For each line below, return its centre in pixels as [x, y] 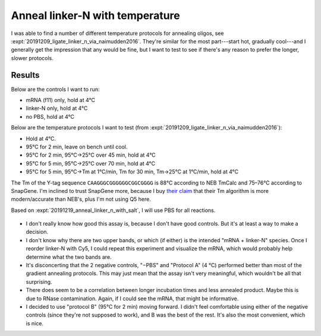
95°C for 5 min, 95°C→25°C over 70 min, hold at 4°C [91, 163]
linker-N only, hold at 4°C [57, 108]
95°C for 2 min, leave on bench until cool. [77, 147]
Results [25, 75]
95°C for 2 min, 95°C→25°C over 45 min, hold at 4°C [91, 155]
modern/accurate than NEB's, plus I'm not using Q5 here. [81, 199]
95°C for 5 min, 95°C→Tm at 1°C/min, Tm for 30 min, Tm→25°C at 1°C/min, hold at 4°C [132, 172]
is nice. [35, 323]
